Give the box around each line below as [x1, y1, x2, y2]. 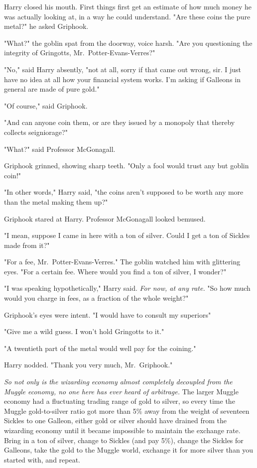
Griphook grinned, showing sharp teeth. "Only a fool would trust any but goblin [4, 160, 249, 171]
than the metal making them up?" [4, 196, 108, 207]
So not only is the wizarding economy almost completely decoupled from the [4, 376, 233, 387]
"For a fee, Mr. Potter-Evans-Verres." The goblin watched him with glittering [4, 256, 241, 267]
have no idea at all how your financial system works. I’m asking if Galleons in [4, 74, 241, 84]
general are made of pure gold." [4, 84, 100, 94]
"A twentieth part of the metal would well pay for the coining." [4, 343, 196, 353]
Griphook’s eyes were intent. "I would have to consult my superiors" [4, 309, 211, 320]
